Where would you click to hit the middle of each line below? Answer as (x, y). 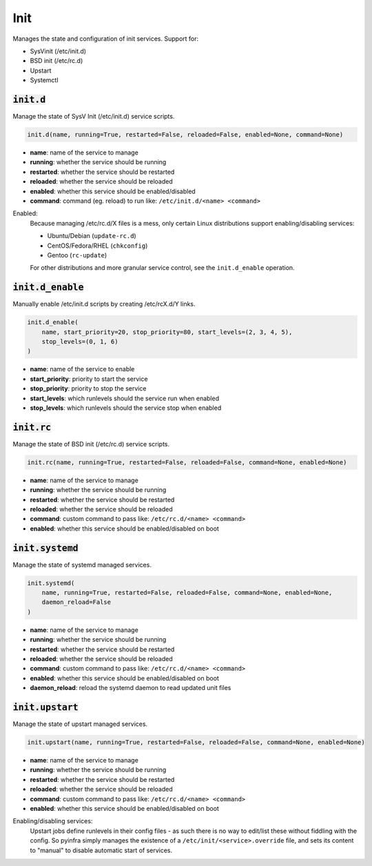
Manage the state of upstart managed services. (80, 724)
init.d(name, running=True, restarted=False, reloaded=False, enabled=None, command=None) (185, 135)
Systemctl (44, 80)
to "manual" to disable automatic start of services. (101, 850)
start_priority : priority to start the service (89, 379)
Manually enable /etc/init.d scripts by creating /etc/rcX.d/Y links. (104, 304)
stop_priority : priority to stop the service (88, 388)
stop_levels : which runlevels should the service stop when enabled (126, 408)
